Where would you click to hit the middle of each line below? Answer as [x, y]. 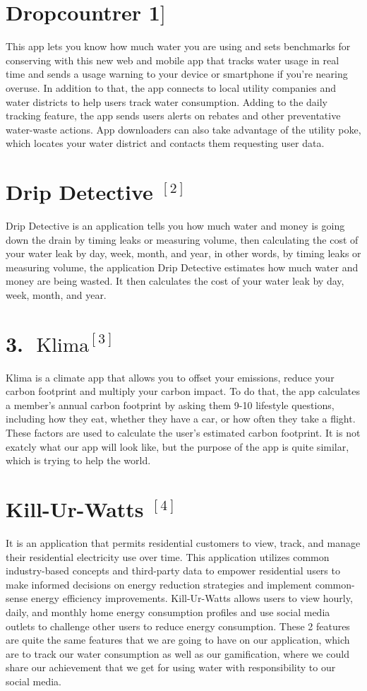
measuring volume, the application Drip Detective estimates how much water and [182, 267]
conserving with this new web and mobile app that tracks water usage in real [173, 60]
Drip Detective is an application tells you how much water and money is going [175, 225]
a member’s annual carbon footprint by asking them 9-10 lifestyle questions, [170, 404]
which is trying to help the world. [78, 460]
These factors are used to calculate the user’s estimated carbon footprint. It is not [183, 433]
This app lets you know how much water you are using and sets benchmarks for [178, 46]
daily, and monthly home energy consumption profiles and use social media [168, 612]
